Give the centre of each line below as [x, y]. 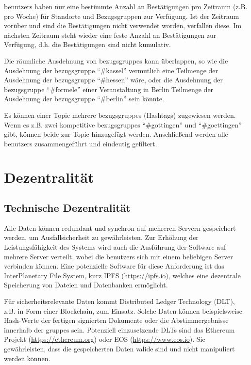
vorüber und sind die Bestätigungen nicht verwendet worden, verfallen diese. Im [123, 25]
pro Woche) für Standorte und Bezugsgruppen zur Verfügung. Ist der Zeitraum [122, 16]
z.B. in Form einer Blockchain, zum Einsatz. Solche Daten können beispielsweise [123, 310]
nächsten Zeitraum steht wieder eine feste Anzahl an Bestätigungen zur [110, 35]
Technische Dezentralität [67, 208]
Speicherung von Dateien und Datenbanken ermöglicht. [86, 285]
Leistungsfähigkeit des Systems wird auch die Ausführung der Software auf [115, 247]
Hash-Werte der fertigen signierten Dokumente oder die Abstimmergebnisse [116, 320]
